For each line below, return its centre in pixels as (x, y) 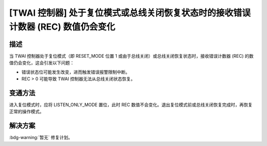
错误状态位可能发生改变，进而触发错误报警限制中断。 (76, 72)
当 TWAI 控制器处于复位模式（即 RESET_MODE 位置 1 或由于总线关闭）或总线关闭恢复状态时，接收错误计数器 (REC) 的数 (132, 56)
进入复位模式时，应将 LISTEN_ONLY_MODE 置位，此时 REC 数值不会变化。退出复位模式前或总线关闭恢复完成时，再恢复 (131, 105)
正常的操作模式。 (26, 111)
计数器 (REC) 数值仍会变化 (62, 27)
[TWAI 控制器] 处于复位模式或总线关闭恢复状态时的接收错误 (130, 13)
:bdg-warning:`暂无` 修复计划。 (41, 138)
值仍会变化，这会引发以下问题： (42, 63)
